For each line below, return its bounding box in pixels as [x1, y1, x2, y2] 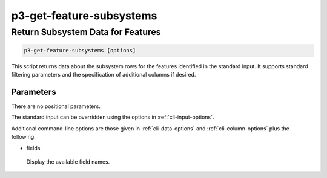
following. [11, 133, 36, 141]
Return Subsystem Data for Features [11, 27, 161, 37]
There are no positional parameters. [11, 103, 101, 110]
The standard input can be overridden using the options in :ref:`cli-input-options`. [11, 113, 214, 121]
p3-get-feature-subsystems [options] [24, 47, 136, 54]
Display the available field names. [26, 158, 110, 165]
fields [26, 144, 41, 151]
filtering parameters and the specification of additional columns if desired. [11, 71, 196, 78]
